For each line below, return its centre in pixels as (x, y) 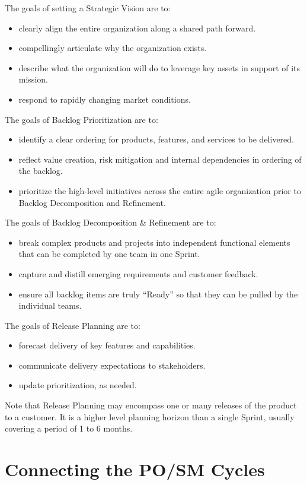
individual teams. (50, 305)
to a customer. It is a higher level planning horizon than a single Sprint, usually (150, 416)
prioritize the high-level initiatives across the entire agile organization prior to (160, 190)
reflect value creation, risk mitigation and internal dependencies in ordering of (160, 159)
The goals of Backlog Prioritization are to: (81, 119)
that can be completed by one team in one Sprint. (109, 254)
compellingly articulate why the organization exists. (113, 48)
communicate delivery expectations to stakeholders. (112, 365)
